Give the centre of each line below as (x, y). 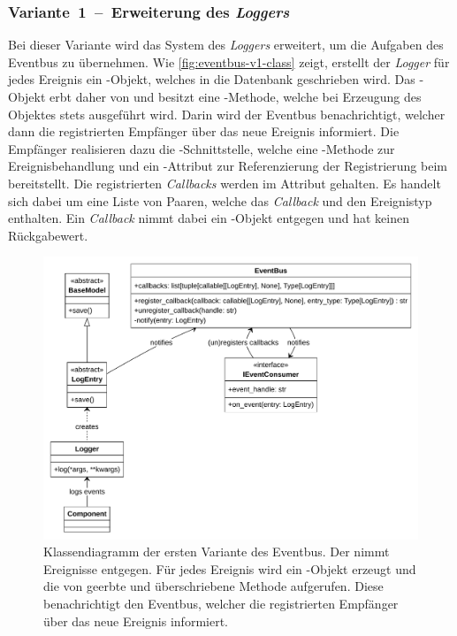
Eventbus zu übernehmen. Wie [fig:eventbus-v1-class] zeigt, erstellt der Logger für (229, 61)
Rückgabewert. (48, 235)
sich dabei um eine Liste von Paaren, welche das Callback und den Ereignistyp (220, 200)
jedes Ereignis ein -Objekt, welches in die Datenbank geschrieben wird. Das (212, 79)
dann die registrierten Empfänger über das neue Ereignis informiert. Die (204, 131)
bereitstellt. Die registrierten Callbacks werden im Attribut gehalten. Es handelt (225, 183)
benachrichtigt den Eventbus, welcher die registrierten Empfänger (221, 603)
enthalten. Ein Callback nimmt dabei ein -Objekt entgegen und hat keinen (209, 218)
